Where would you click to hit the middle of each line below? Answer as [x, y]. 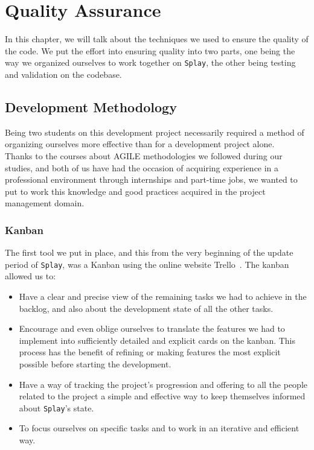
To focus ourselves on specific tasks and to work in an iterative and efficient [159, 428]
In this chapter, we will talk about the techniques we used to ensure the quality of [157, 39]
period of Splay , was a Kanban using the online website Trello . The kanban [147, 264]
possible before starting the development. [95, 363]
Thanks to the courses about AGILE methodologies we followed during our [144, 155]
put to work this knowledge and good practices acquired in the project [135, 191]
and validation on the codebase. [63, 74]
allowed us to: [30, 276]
